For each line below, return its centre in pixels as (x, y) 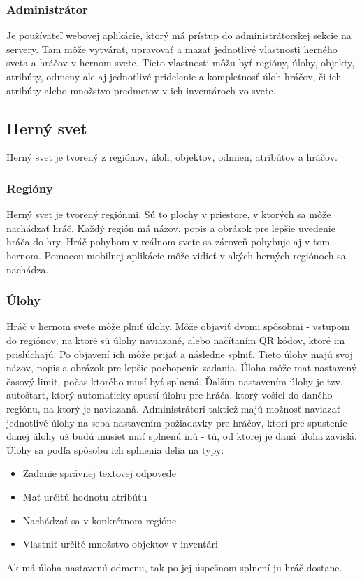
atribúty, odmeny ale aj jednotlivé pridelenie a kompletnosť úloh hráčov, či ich (174, 76)
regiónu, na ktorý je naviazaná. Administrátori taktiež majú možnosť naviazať (174, 408)
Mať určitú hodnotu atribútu (85, 496)
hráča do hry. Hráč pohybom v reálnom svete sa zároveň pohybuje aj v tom (168, 242)
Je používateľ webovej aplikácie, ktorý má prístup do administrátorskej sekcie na (179, 35)
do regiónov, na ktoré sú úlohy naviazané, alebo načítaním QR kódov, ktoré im (176, 339)
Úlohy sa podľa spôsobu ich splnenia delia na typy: (115, 449)
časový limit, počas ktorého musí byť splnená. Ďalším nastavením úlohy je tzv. (175, 381)
